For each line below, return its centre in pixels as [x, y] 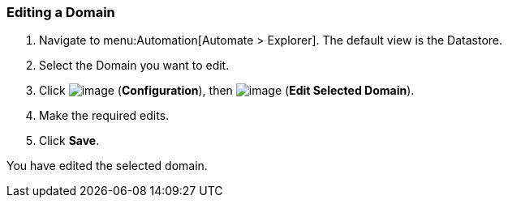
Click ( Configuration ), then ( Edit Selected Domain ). [227, 91]
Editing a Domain [61, 12]
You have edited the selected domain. [107, 166]
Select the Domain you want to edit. [134, 66]
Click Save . [69, 141]
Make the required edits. [104, 116]
